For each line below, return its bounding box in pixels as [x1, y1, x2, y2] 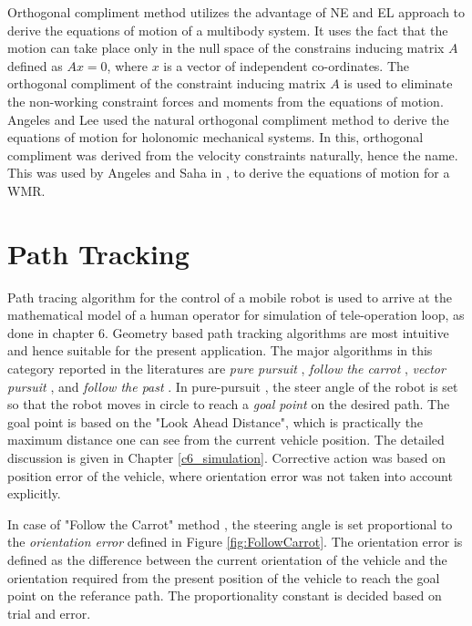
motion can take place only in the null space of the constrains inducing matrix [7, 38, 445, 57]
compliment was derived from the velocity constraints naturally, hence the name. [7, 145, 458, 164]
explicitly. [7, 484, 61, 503]
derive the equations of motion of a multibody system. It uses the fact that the [7, 20, 448, 39]
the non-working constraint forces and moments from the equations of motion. [7, 91, 444, 110]
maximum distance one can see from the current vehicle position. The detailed [7, 430, 445, 449]
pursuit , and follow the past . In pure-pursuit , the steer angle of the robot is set [7, 376, 458, 395]
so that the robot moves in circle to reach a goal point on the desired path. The [7, 395, 450, 414]
